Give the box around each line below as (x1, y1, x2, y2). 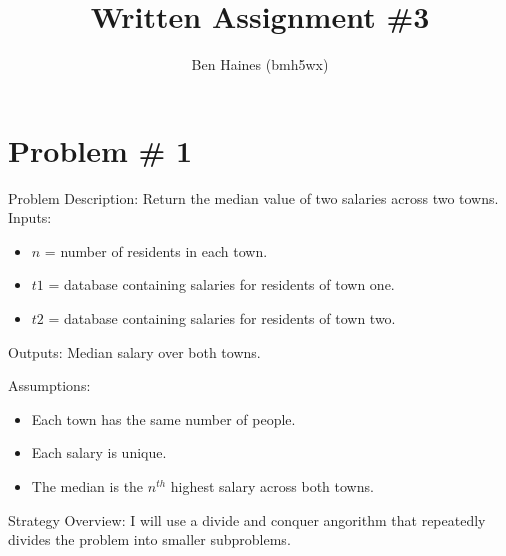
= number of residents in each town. (44, 240, 268, 261)
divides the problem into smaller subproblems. (8, 529, 291, 550)
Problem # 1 (8, 129, 193, 170)
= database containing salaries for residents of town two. (48, 308, 396, 329)
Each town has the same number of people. (31, 408, 296, 429)
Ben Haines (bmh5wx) (191, 54, 329, 75)
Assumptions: (8, 375, 91, 396)
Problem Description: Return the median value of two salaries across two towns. (8, 187, 499, 208)
